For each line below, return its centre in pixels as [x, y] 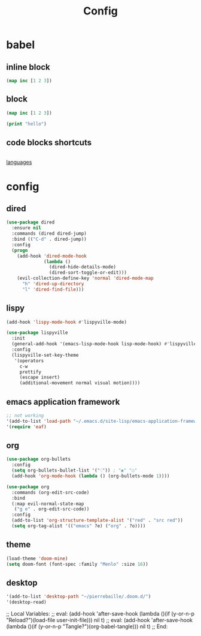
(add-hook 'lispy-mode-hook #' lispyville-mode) [67, 322]
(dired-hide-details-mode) [83, 267]
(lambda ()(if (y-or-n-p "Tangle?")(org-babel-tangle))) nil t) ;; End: [87, 626]
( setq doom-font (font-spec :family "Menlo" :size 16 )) [77, 564]
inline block [28, 67]
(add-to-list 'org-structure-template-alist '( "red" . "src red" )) [98, 521]
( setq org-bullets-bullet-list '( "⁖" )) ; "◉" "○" [74, 471]
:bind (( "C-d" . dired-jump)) [49, 239]
